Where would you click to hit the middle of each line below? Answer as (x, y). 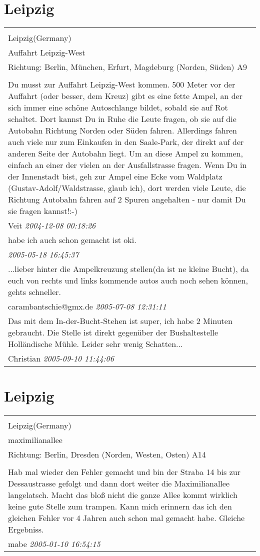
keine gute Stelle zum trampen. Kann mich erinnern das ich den (120, 506)
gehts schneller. (34, 292)
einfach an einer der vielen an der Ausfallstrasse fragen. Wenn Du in (127, 165)
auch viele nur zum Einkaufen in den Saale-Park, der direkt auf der (126, 142)
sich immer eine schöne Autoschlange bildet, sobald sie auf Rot (118, 107)
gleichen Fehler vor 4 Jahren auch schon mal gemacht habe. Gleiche (126, 518)
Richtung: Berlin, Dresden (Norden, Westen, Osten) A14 (107, 454)
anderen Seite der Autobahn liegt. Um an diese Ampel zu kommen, (125, 153)
